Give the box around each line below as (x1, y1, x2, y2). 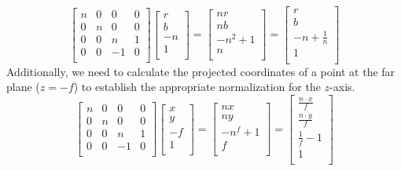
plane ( (6, 78, 40, 95)
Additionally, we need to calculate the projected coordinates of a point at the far (6, 63, 395, 79)
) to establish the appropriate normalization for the (73, 78, 321, 95)
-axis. (329, 78, 355, 95)
